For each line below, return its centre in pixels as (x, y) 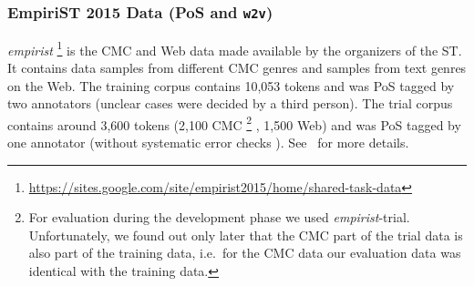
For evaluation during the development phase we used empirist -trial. (219, 217)
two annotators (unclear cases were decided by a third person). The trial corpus (230, 103)
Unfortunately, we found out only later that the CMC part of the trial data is (246, 235)
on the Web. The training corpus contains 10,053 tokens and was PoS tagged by (231, 85)
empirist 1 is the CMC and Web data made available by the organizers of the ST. (235, 48)
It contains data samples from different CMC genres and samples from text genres (237, 68)
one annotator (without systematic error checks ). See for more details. (208, 143)
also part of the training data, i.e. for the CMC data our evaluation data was (245, 253)
